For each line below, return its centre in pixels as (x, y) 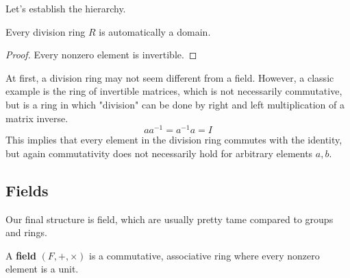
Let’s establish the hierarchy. (66, 8)
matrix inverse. (37, 118)
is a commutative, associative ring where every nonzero (204, 255)
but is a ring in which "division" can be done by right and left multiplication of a (175, 104)
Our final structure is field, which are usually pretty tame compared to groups (170, 219)
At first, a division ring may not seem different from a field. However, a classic (170, 77)
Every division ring (46, 31)
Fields (27, 190)
